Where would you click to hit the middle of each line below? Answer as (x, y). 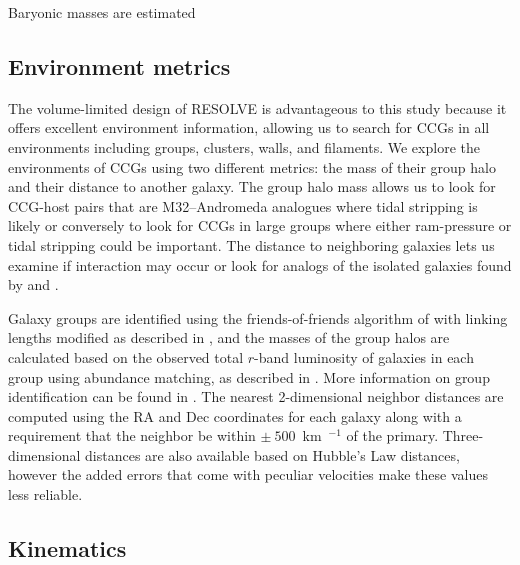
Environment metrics (119, 65)
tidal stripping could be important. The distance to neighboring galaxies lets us (251, 244)
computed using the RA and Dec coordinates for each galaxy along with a (235, 415)
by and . (33, 284)
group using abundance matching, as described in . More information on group (249, 376)
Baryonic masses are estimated (102, 12)
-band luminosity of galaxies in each (364, 356)
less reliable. (45, 494)
